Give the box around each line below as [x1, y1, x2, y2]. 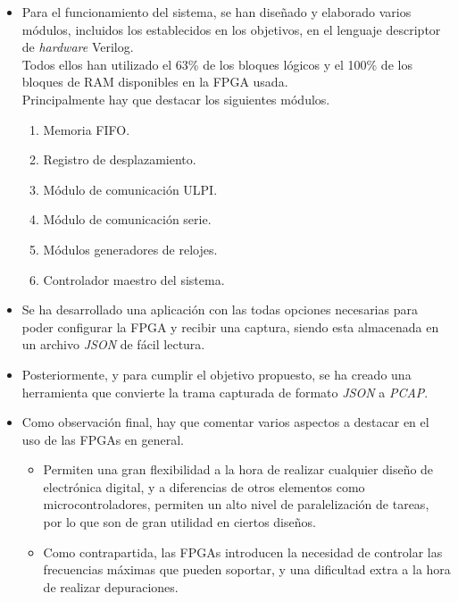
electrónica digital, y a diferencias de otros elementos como [43, 477, 365, 496]
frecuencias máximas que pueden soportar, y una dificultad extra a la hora [43, 560, 451, 579]
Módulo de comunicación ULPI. [43, 180, 218, 198]
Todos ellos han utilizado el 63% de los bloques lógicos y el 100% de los [21, 54, 412, 73]
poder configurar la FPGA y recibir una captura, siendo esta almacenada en [21, 317, 439, 336]
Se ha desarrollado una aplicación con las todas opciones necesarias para [21, 300, 418, 319]
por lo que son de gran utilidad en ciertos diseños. [43, 513, 316, 531]
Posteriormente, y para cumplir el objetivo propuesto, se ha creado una [21, 364, 412, 383]
